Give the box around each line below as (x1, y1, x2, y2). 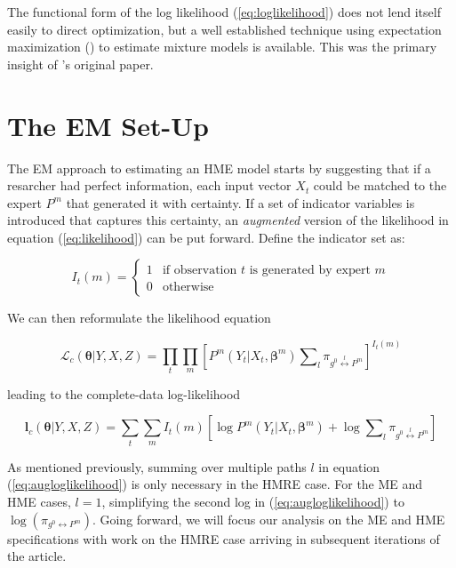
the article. (7, 547, 67, 565)
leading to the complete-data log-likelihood (7, 384, 241, 403)
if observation (162, 264, 237, 277)
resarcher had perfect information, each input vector (7, 176, 292, 195)
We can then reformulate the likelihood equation (7, 308, 271, 327)
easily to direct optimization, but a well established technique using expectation (7, 20, 442, 38)
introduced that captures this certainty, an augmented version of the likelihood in (7, 211, 449, 229)
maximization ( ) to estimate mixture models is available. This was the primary (7, 37, 437, 56)
